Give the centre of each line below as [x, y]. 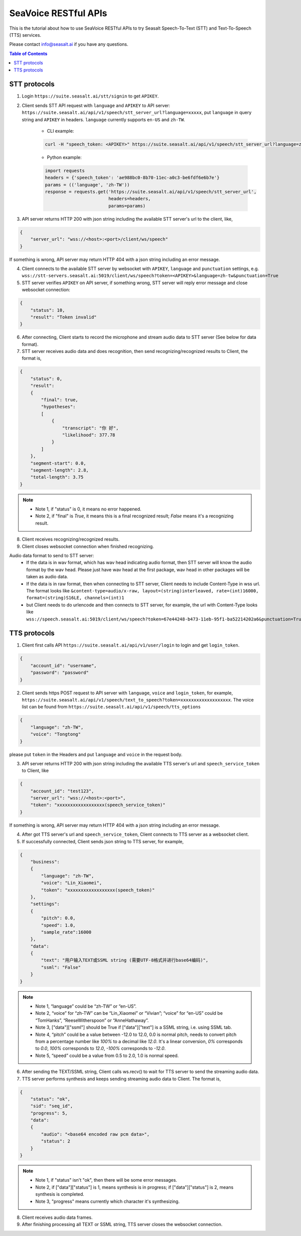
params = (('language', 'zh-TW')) [87, 185]
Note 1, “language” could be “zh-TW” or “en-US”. [86, 1006]
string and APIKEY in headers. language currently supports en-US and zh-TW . [104, 119]
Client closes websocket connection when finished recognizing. [88, 546]
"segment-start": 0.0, [58, 463]
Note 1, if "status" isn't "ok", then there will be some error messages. [106, 1180]
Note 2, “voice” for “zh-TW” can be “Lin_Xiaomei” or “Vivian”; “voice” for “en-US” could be [129, 1013]
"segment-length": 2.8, [59, 470]
